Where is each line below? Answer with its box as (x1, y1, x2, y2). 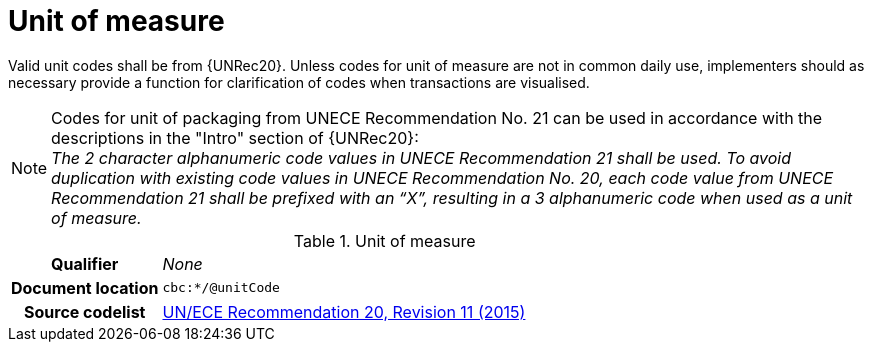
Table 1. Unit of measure (293, 230, 476, 251)
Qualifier (51, 253, 119, 274)
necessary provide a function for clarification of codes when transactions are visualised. (8, 73, 590, 91)
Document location (11, 277, 159, 298)
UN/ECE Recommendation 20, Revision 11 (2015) (162, 301, 526, 322)
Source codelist (24, 301, 146, 322)
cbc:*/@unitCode (162, 280, 280, 296)
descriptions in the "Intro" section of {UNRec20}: (51, 127, 419, 148)
